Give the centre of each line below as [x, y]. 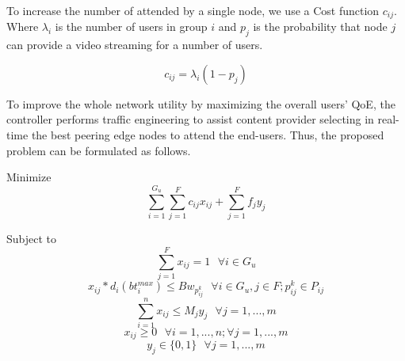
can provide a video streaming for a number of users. [135, 45]
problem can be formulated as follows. [99, 150]
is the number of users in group [131, 27]
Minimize [29, 177]
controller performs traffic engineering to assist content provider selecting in [190, 119]
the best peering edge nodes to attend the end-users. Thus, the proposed [208, 135]
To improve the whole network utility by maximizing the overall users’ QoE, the [201, 103]
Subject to [32, 239]
